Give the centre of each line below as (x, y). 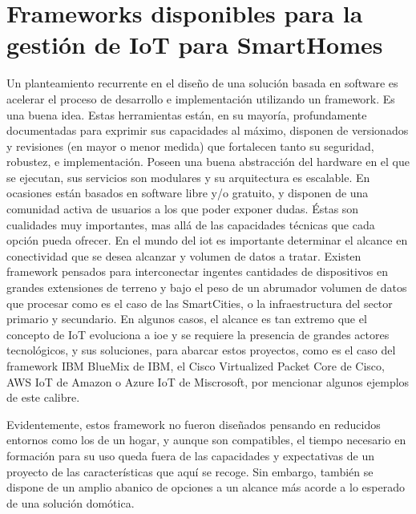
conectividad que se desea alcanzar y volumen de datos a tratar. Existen (184, 255)
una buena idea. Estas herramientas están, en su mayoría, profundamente (187, 114)
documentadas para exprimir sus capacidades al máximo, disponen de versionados (208, 130)
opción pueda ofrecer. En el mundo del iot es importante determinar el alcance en (207, 240)
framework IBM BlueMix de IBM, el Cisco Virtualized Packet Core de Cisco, (196, 366)
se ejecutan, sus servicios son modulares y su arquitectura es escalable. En (188, 177)
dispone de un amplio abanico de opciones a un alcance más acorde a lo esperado (206, 487)
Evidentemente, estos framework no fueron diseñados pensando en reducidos (194, 424)
